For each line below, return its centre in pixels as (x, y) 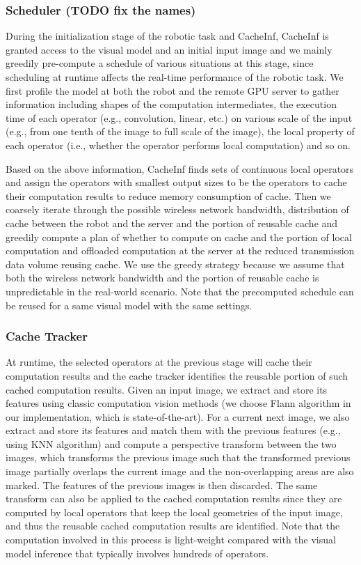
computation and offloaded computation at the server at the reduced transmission (180, 250)
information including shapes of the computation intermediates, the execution (171, 104)
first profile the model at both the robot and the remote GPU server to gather (173, 90)
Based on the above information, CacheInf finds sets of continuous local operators (180, 168)
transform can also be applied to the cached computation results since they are (174, 498)
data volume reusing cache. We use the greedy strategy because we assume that (175, 264)
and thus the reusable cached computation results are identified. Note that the (173, 526)
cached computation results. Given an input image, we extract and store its (167, 389)
